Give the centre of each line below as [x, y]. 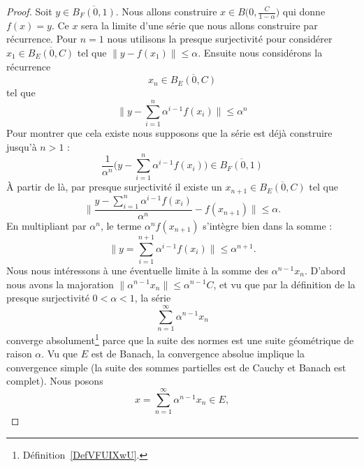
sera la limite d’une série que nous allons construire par [199, 25]
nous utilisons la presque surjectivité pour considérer [220, 39]
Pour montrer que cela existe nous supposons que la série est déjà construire [169, 133]
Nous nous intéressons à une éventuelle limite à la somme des [138, 270]
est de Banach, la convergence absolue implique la [198, 354]
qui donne [304, 11]
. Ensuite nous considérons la [260, 53]
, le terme [121, 225]
